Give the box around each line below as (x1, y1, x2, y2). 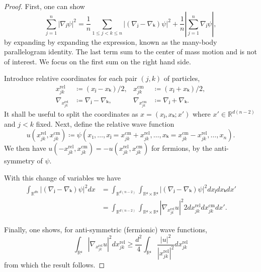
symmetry (4, 155, 35, 166)
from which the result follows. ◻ (4, 259, 105, 269)
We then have (4, 143, 46, 153)
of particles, (163, 73, 200, 83)
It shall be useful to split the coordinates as (4, 109, 138, 119)
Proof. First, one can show (4, 1, 85, 11)
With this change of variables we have (4, 172, 121, 183)
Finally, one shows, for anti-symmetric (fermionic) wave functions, (4, 224, 207, 234)
